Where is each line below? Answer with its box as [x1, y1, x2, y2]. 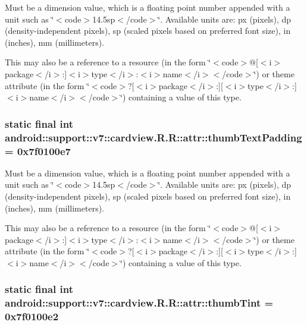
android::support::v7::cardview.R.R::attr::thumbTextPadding [5, 130, 302, 144]
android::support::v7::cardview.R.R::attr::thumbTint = [5, 295, 274, 310]
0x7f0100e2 [5, 309, 59, 324]
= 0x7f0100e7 [5, 143, 71, 158]
